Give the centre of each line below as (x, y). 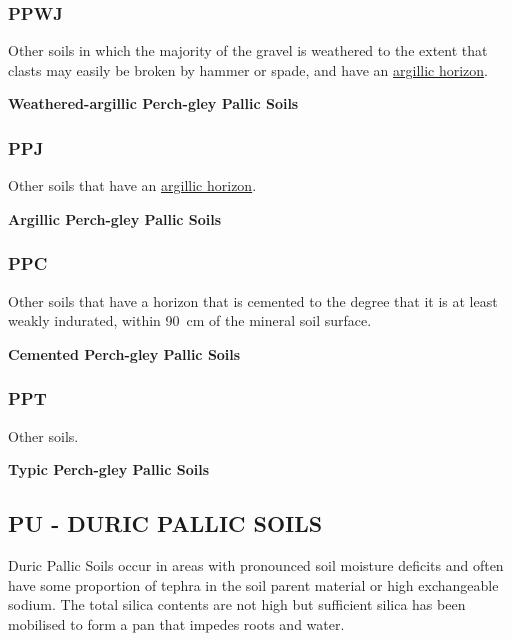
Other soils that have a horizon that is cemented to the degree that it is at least (253, 300)
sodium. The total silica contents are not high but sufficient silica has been (237, 604)
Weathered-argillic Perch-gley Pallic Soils (153, 103)
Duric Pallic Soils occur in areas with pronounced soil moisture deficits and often (256, 565)
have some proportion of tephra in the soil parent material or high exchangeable (253, 584)
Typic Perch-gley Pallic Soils (109, 469)
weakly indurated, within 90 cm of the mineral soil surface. (190, 320)
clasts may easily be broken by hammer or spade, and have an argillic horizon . (248, 69)
